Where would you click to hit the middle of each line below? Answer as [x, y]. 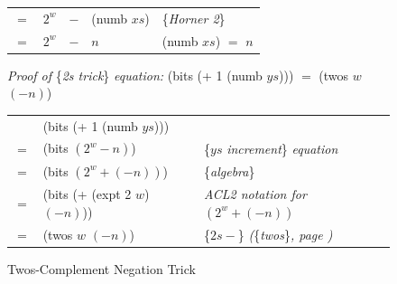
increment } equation [282, 148]
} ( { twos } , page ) [285, 234]
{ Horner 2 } [194, 18]
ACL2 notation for [255, 193]
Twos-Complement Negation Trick [102, 268]
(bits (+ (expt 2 [87, 194]
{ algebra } [230, 170]
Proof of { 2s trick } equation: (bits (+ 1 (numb [135, 75]
